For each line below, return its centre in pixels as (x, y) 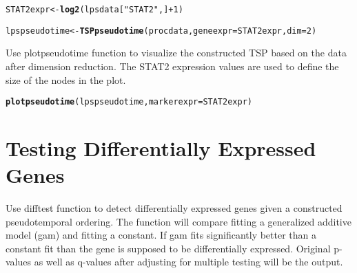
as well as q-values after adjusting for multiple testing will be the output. (188, 262)
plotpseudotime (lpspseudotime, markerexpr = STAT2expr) (129, 102)
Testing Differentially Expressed (161, 148)
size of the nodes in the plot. (66, 79)
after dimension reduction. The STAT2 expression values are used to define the (172, 66)
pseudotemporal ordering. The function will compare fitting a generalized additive (178, 221)
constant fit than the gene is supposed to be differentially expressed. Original (168, 248)
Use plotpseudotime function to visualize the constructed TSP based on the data (176, 53)
